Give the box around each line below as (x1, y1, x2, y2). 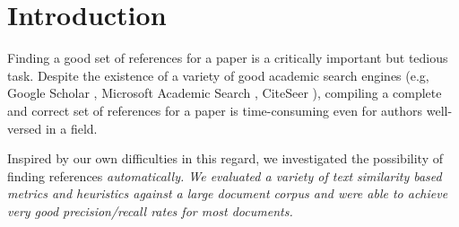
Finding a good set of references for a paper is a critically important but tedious (7, 48, 448, 67)
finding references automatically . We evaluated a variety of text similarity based (7, 166, 442, 185)
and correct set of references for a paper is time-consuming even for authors (7, 100, 423, 119)
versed (7, 118, 42, 137)
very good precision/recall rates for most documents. (7, 201, 293, 220)
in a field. (45, 118, 98, 137)
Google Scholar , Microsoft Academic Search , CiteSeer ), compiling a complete (7, 83, 442, 102)
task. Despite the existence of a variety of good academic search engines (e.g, (7, 65, 429, 84)
